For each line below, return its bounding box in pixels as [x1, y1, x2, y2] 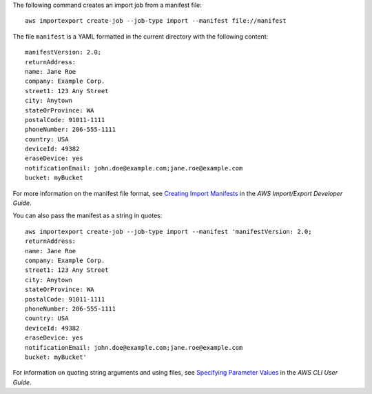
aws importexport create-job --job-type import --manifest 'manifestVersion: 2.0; [25, 228, 312, 235]
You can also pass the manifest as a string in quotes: [12, 211, 163, 220]
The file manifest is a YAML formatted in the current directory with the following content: [12, 32, 269, 41]
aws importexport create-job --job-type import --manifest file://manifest [25, 17, 287, 25]
